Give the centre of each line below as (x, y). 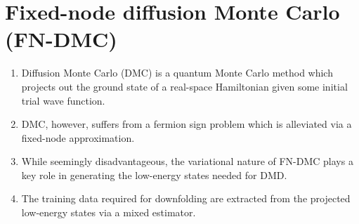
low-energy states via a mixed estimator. (109, 212)
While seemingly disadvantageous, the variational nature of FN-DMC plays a (187, 161)
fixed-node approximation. (78, 137)
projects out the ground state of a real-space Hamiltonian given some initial (184, 86)
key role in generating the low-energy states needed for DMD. (154, 174)
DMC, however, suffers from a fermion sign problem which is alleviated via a (187, 124)
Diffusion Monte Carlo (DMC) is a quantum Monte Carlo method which (177, 73)
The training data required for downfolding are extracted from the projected (186, 198)
